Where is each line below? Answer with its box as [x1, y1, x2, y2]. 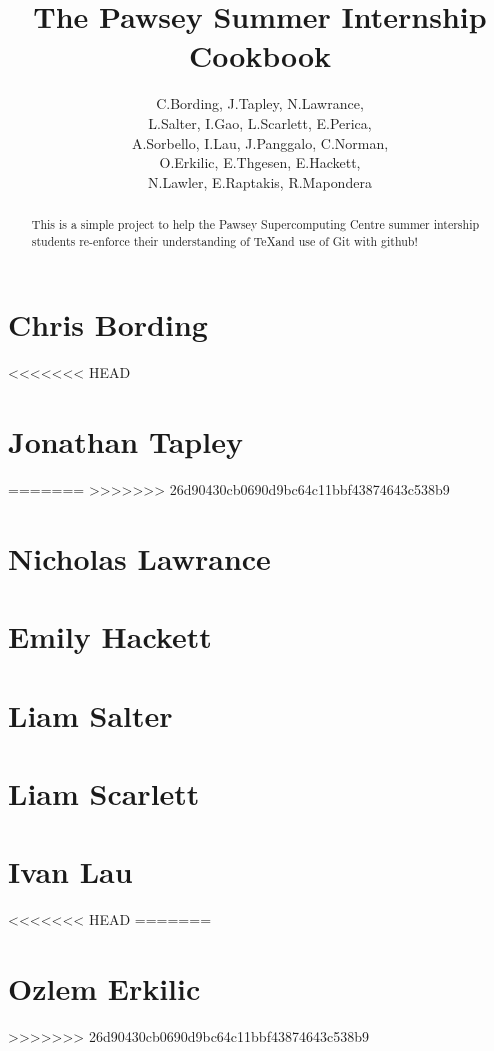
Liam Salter [8, 694, 173, 735]
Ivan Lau [8, 851, 133, 892]
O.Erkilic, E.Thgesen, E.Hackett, [159, 152, 361, 173]
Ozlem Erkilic [8, 968, 201, 1009]
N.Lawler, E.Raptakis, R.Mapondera [148, 171, 372, 192]
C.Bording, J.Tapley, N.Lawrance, [156, 93, 364, 114]
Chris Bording [8, 304, 208, 345]
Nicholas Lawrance [8, 537, 271, 578]
